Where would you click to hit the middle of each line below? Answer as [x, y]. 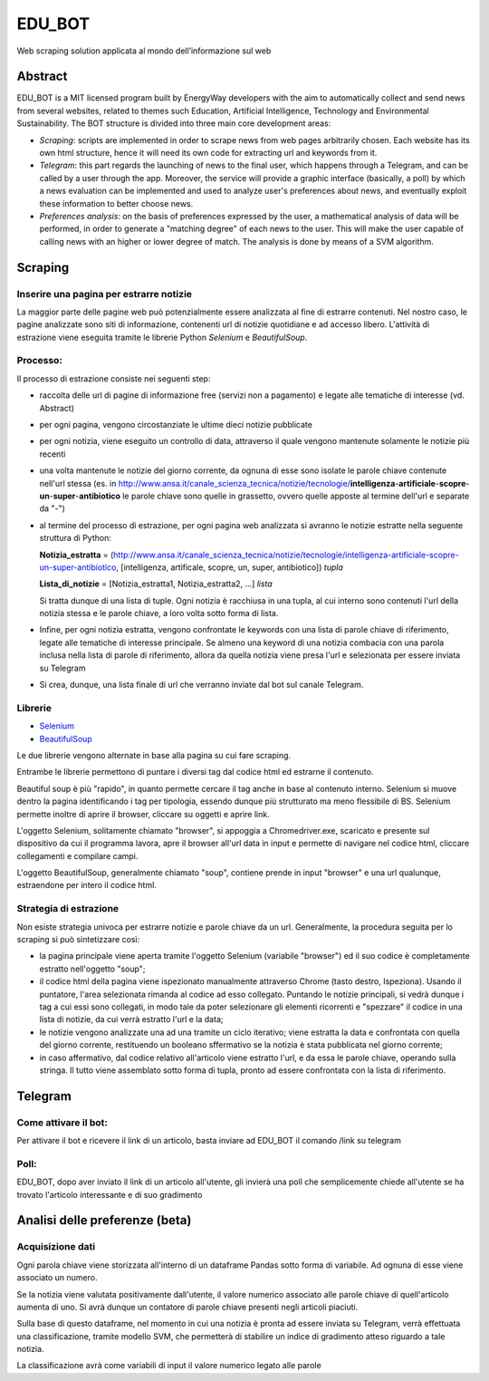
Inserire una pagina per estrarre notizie [105, 294]
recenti [53, 454]
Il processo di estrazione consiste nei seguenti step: [114, 378]
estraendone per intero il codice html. [87, 885]
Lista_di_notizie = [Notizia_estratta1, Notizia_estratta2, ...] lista [156, 584]
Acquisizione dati [56, 1247]
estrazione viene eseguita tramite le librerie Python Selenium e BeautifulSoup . [162, 337]
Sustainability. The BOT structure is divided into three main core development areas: [174, 123]
